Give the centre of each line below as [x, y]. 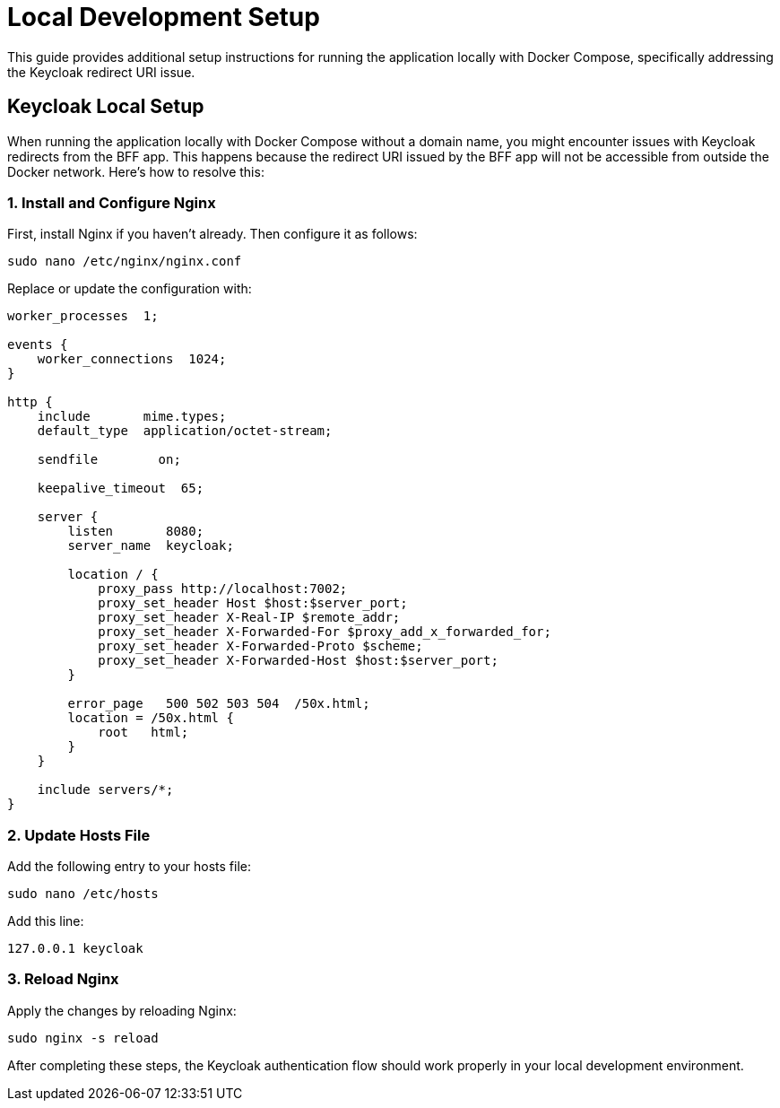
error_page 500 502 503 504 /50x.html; [219, 704]
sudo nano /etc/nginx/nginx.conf [125, 262]
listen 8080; [136, 532]
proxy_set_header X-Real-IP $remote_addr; [249, 618]
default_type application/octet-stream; [185, 431]
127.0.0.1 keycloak [75, 949]
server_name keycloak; [151, 546]
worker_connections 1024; [132, 359]
